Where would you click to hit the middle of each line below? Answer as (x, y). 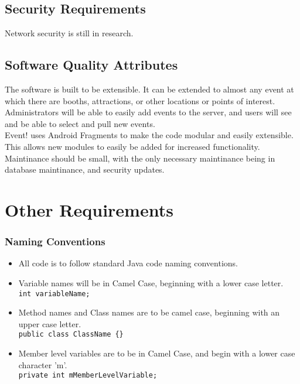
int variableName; (54, 294)
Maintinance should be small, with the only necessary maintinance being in (140, 158)
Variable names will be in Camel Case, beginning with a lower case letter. (151, 282)
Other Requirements (89, 209)
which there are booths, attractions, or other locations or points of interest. (140, 100)
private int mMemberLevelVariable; (88, 376)
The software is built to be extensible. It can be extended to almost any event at (149, 89)
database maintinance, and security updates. (85, 169)
